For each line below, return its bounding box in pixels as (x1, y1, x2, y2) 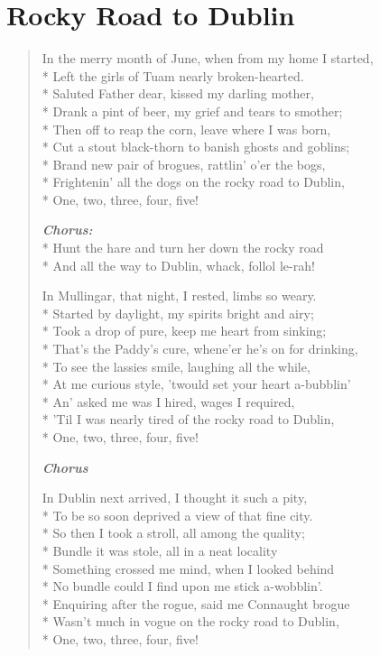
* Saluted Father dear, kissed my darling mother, (42, 84, 314, 103)
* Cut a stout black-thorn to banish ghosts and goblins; (42, 137, 350, 156)
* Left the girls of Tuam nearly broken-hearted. (42, 66, 304, 85)
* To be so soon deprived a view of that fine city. (42, 505, 313, 524)
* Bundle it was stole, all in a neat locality (42, 541, 278, 559)
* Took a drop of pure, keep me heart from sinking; (42, 321, 327, 340)
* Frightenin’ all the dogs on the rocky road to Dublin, (42, 172, 345, 191)
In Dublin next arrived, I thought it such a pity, (42, 488, 308, 507)
